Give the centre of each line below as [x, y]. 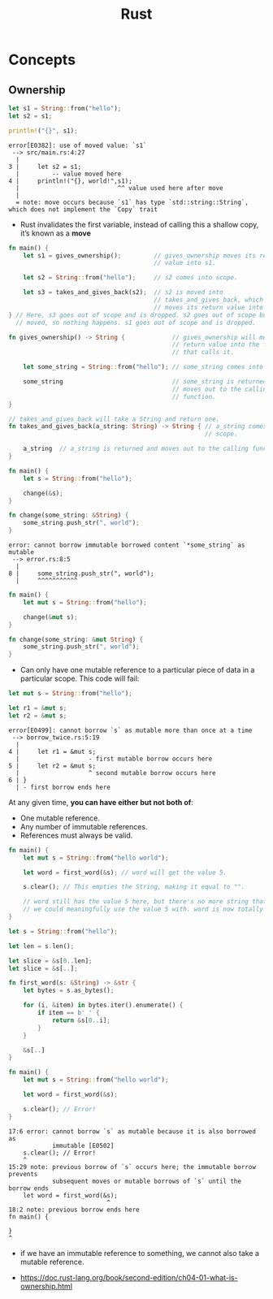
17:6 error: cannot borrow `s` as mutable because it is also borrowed [132, 1131]
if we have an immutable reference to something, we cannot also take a [140, 1253]
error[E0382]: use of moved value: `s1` [78, 145]
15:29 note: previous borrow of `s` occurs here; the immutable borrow [132, 1167]
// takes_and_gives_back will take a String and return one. [114, 419]
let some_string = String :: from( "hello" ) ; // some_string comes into [143, 367]
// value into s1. [185, 263]
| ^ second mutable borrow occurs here [116, 773]
